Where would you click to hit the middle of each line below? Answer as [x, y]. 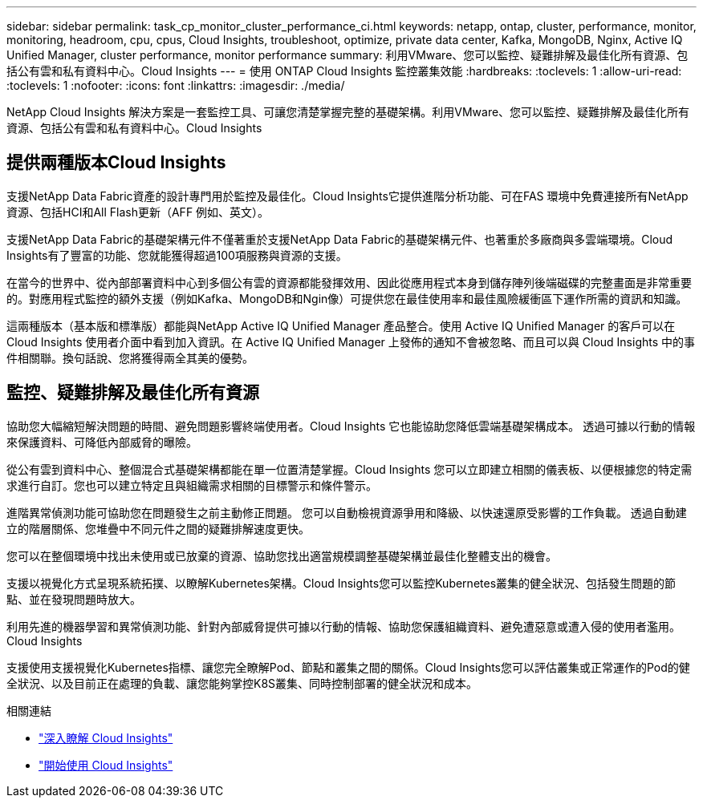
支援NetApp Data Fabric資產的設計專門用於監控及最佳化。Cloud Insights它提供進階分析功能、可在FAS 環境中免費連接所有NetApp [347, 196]
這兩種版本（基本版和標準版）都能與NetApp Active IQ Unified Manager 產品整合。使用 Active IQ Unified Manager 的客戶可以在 [341, 325]
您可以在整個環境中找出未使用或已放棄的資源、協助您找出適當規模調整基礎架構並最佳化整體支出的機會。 [282, 556]
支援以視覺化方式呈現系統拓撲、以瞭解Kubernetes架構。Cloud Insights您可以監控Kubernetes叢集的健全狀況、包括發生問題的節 [341, 583]
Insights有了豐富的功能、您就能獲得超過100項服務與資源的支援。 [177, 255]
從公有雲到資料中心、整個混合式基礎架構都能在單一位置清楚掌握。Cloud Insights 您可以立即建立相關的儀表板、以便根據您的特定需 [349, 469]
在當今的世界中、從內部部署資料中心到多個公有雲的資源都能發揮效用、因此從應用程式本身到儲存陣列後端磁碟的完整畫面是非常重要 [349, 282]
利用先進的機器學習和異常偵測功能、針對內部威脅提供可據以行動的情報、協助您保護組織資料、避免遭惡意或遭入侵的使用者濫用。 [343, 626]
